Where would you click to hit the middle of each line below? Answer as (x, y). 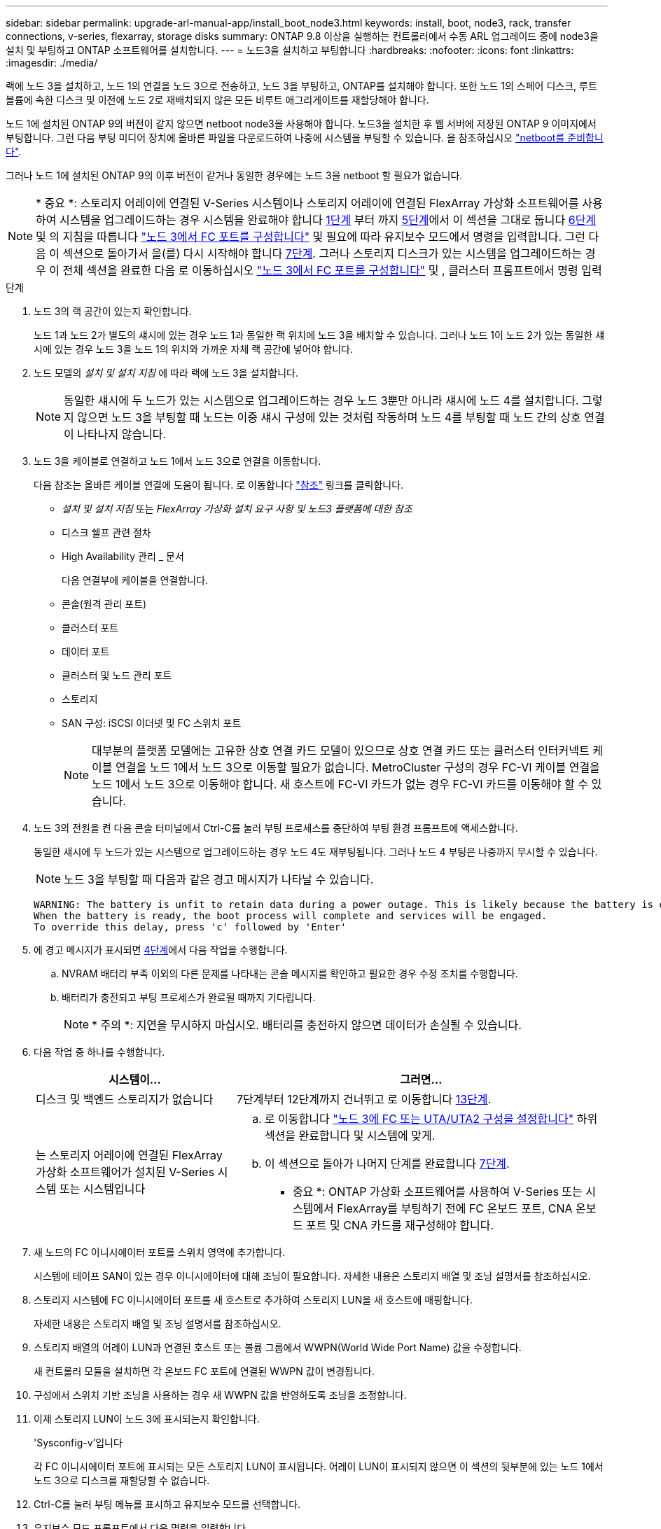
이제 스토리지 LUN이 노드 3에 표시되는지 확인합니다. (147, 1419)
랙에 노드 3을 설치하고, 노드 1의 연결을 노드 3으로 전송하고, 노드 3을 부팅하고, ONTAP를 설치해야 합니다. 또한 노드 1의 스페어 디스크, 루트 (301, 86)
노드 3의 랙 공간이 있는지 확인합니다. (113, 311)
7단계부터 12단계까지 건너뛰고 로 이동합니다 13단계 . (364, 1099)
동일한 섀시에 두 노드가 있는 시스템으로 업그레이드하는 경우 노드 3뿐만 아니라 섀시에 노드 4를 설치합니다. (321, 400)
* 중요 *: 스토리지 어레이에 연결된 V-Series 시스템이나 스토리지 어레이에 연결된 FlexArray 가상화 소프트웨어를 (307, 203)
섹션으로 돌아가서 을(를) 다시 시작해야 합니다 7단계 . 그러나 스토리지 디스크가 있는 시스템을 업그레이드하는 (322, 253)
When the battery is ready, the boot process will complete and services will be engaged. (291, 916)
